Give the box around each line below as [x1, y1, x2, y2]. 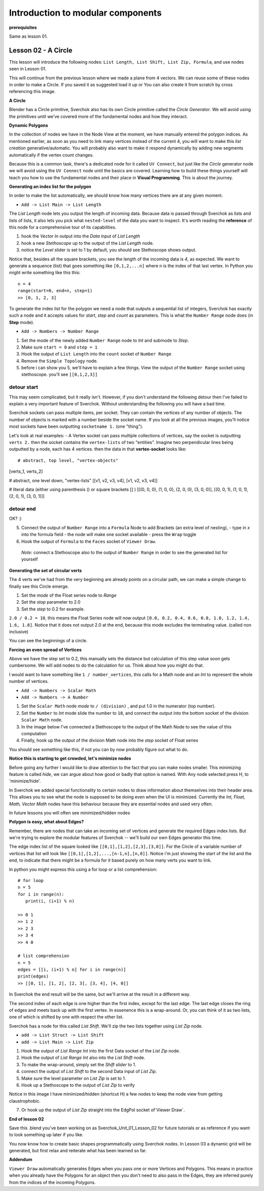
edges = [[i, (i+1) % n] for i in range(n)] [18, 967, 127, 973]
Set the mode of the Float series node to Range [21, 592, 117, 598]
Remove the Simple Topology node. [21, 358, 98, 364]
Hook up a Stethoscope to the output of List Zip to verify [21, 1082, 135, 1088]
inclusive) [9, 629, 29, 634]
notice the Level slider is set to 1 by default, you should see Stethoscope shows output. [21, 247, 197, 253]
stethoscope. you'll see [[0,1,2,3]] [21, 372, 98, 377]
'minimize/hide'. [9, 778, 41, 784]
